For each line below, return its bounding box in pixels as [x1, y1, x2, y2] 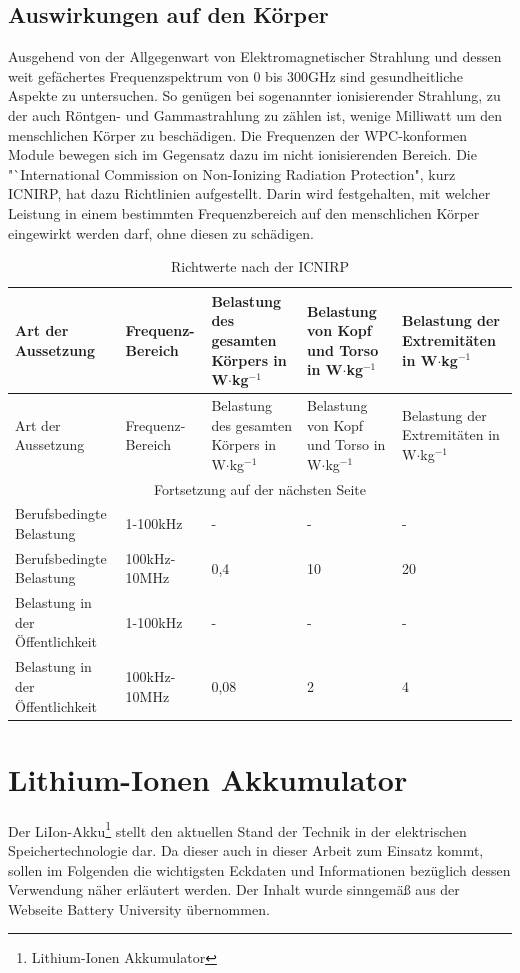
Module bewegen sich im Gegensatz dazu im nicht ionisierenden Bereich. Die [8, 144, 477, 165]
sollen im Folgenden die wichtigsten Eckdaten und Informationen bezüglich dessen [8, 859, 511, 880]
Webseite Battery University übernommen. [8, 898, 270, 919]
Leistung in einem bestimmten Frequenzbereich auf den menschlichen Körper [8, 202, 480, 223]
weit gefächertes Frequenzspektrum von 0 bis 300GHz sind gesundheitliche [8, 65, 463, 86]
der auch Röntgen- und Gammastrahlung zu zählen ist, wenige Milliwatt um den [8, 104, 503, 125]
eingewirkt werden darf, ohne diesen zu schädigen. [8, 222, 314, 243]
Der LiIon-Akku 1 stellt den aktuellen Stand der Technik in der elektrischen [8, 817, 467, 841]
